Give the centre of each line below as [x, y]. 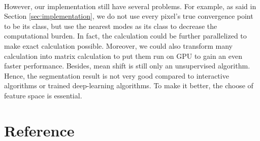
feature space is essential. [43, 95]
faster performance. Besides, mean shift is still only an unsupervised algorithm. [127, 66]
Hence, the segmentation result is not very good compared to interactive [117, 75]
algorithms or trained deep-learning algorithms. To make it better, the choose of [129, 85]
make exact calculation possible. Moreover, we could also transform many [118, 45]
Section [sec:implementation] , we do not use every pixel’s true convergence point [129, 16]
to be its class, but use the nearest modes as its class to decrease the [111, 26]
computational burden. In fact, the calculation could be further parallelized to [125, 36]
